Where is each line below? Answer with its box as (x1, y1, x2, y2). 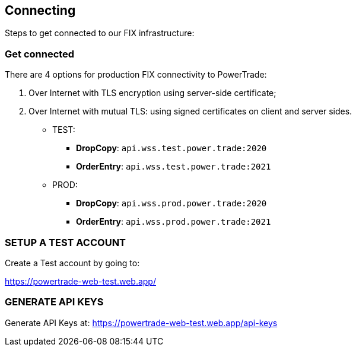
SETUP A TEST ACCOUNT (5, 236, 126, 248)
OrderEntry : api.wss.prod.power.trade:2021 (76, 216, 271, 227)
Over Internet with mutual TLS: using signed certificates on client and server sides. (28, 106, 352, 117)
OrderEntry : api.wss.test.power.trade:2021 (76, 161, 271, 172)
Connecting (5, 3, 76, 18)
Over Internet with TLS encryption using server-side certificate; (28, 88, 276, 98)
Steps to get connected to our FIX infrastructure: (5, 28, 195, 39)
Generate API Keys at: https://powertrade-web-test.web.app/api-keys (5, 317, 278, 328)
